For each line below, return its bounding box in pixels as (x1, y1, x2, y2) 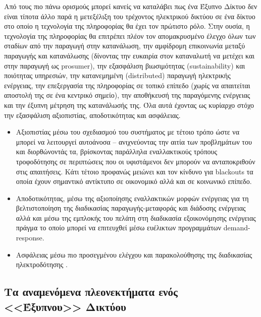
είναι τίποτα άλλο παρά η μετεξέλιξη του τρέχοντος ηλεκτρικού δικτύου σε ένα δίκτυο (4, 11, 255, 21)
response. (16, 232, 44, 243)
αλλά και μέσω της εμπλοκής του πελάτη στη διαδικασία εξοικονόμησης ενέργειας (16, 212, 256, 223)
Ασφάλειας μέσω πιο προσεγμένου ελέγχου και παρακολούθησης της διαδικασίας (16, 249, 252, 260)
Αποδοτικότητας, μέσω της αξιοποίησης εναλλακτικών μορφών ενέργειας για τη (16, 193, 249, 203)
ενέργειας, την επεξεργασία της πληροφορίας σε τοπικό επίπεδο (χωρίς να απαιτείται (4, 80, 250, 90)
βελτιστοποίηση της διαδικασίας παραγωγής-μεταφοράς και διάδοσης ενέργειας (16, 203, 246, 213)
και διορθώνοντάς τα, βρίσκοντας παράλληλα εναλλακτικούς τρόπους (16, 146, 217, 157)
